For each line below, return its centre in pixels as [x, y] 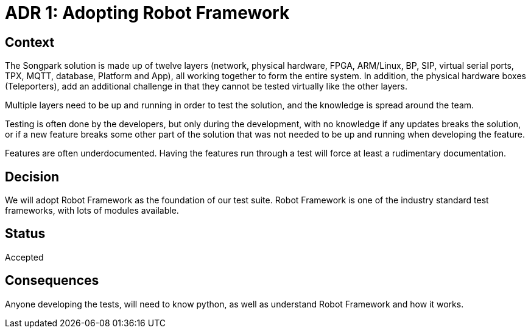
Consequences [52, 281]
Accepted [24, 257]
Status [25, 234]
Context [30, 42]
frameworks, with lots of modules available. [92, 211]
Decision [32, 177]
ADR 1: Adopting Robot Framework [147, 13]
